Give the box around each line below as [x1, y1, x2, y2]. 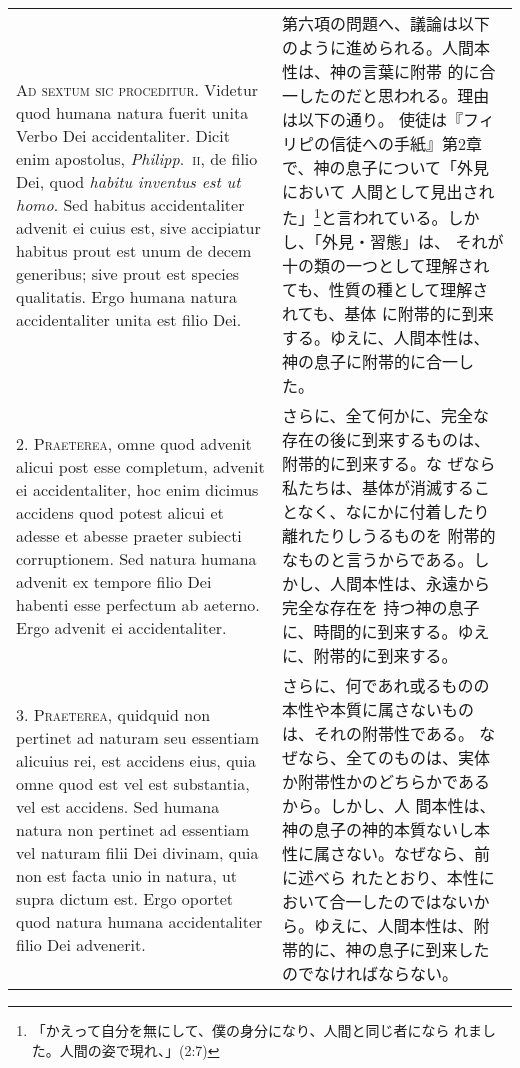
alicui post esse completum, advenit [16, 454, 265, 478]
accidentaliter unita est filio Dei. [16, 307, 242, 331]
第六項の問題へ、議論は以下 [282, 12, 491, 35]
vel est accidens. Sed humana [16, 794, 220, 818]
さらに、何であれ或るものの [282, 674, 490, 698]
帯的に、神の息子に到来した [282, 938, 490, 962]
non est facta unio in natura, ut [16, 863, 238, 887]
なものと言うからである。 [282, 548, 474, 572]
